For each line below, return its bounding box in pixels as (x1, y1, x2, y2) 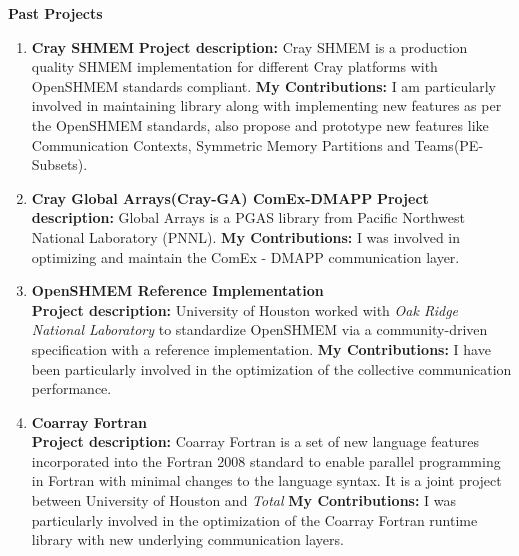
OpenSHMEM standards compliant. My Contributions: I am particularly (31, 75, 496, 96)
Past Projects (8, 3, 103, 23)
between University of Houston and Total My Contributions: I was (31, 490, 457, 511)
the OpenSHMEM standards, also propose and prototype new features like (31, 114, 489, 135)
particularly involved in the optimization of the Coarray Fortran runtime (31, 509, 478, 530)
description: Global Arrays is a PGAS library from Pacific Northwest (31, 207, 465, 228)
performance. (31, 378, 112, 399)
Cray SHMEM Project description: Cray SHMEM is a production (31, 36, 468, 57)
